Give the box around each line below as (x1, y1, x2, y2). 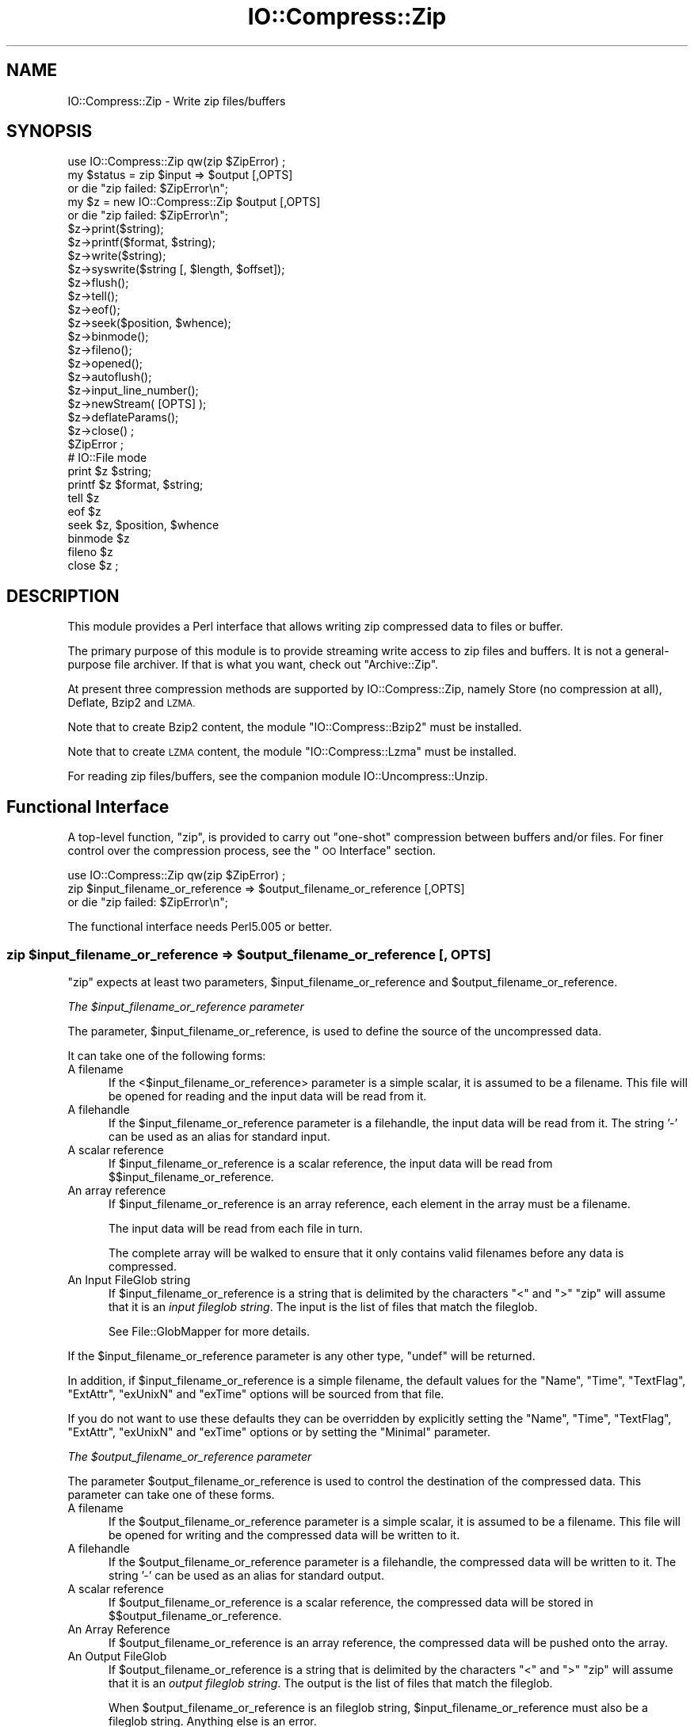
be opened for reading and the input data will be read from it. (109, 1088, 427, 1103)
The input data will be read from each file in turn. (109, 1221, 363, 1235)
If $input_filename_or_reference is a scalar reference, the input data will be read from (109, 1156, 553, 1170)
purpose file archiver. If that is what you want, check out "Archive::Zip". (67, 658, 439, 672)
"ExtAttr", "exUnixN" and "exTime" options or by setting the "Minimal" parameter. (67, 1424, 491, 1439)
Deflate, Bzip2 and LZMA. (67, 696, 196, 710)
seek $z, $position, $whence (67, 518, 219, 532)
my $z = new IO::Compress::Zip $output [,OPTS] (67, 195, 321, 209)
